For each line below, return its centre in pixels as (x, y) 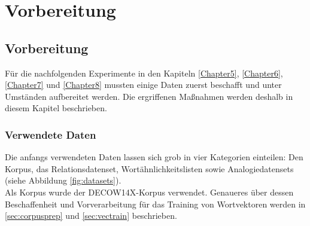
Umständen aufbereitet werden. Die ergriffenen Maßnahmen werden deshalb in (149, 96)
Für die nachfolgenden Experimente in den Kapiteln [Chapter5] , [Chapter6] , (144, 73)
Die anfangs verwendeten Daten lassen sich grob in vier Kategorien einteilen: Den (154, 157)
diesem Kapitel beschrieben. (56, 108)
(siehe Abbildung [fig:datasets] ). (63, 180)
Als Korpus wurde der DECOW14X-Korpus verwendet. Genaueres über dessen (149, 192)
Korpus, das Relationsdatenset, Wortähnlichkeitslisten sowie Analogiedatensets (149, 168)
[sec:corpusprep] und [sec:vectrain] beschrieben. (91, 216)
